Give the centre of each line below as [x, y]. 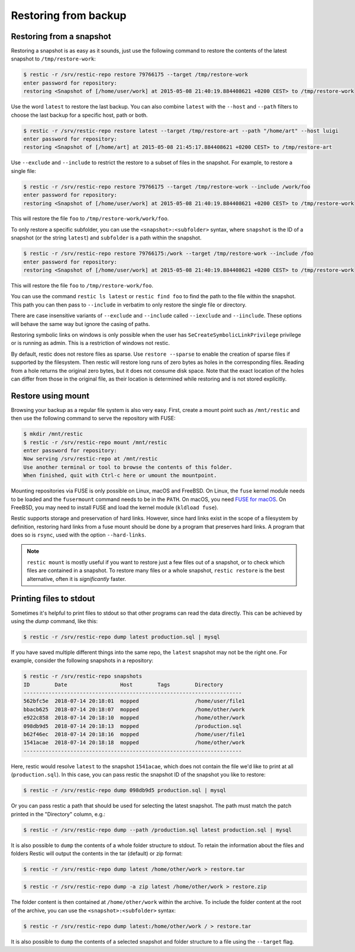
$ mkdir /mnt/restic [53, 434]
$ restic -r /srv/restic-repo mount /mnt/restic [95, 442]
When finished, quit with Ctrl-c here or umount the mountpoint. [120, 475]
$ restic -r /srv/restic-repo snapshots [83, 676]
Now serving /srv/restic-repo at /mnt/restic [91, 459]
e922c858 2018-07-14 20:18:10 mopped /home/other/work [134, 718]
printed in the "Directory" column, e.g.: [58, 814]
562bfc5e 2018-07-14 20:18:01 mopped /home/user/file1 [134, 701]
